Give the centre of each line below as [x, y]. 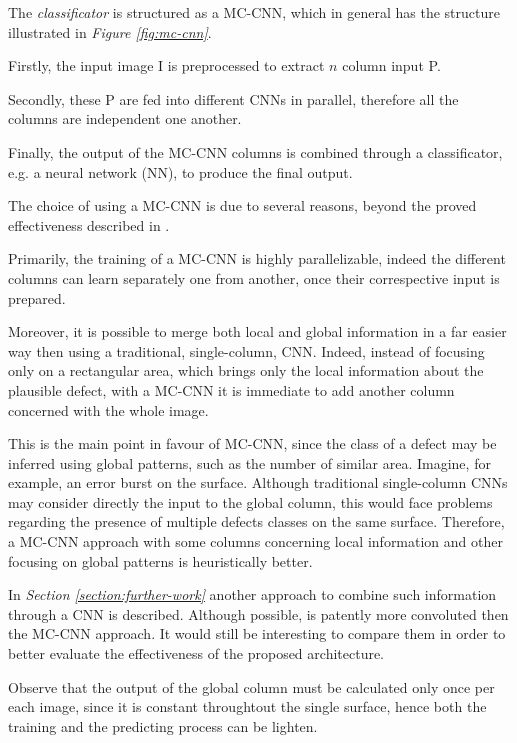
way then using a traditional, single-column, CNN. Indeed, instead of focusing [246, 350]
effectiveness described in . [89, 224]
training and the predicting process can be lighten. [163, 725]
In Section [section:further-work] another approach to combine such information [252, 594]
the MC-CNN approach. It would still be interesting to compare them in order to [257, 633]
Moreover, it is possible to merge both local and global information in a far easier [257, 331]
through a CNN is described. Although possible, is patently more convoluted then [258, 613]
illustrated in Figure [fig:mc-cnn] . [110, 31]
